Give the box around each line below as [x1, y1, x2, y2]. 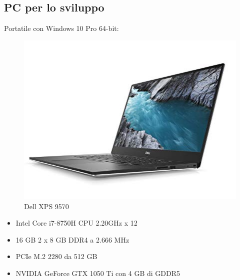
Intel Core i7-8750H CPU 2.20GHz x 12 [15, 218, 137, 228]
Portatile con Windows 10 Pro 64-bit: [4, 23, 119, 33]
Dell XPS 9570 [24, 201, 69, 211]
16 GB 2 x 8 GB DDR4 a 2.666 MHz [15, 234, 129, 245]
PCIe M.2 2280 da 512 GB [15, 251, 97, 262]
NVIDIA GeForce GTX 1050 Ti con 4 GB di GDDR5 [15, 268, 180, 278]
